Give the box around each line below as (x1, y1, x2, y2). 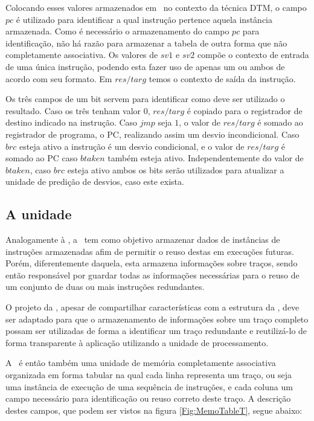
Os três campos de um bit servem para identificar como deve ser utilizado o (5, 92, 285, 105)
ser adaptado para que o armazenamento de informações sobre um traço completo (5, 312, 309, 325)
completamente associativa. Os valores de (5, 48, 158, 61)
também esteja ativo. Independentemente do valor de (107, 152, 304, 164)
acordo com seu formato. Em (5, 72, 112, 85)
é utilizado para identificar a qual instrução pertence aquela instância (16, 13, 272, 25)
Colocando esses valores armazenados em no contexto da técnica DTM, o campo (5, 1, 307, 13)
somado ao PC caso (5, 152, 78, 164)
